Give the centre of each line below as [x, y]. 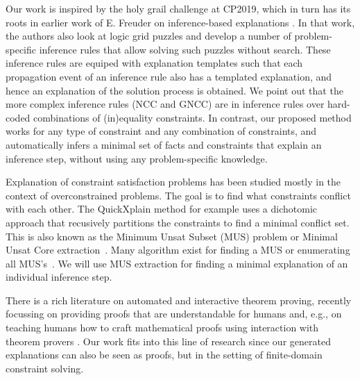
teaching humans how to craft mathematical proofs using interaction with [162, 328]
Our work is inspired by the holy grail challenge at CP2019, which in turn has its [178, 8]
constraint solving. [45, 368]
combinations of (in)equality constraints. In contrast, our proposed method [192, 117]
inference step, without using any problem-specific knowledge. [137, 158]
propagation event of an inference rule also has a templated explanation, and [169, 76]
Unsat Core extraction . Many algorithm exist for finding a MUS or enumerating [178, 250]
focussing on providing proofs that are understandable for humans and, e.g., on [174, 314]
